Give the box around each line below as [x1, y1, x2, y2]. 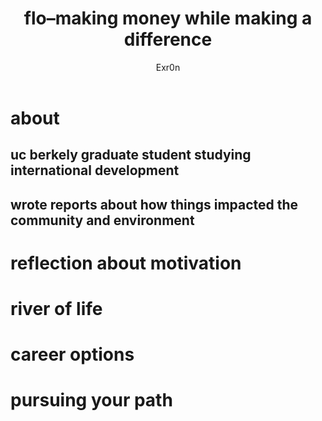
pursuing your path [10, 389, 173, 412]
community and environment [10, 212, 195, 229]
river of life [10, 298, 103, 321]
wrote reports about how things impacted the [10, 196, 299, 213]
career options [10, 343, 135, 366]
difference [123, 28, 213, 51]
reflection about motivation [10, 252, 242, 274]
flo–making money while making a [23, 7, 313, 30]
